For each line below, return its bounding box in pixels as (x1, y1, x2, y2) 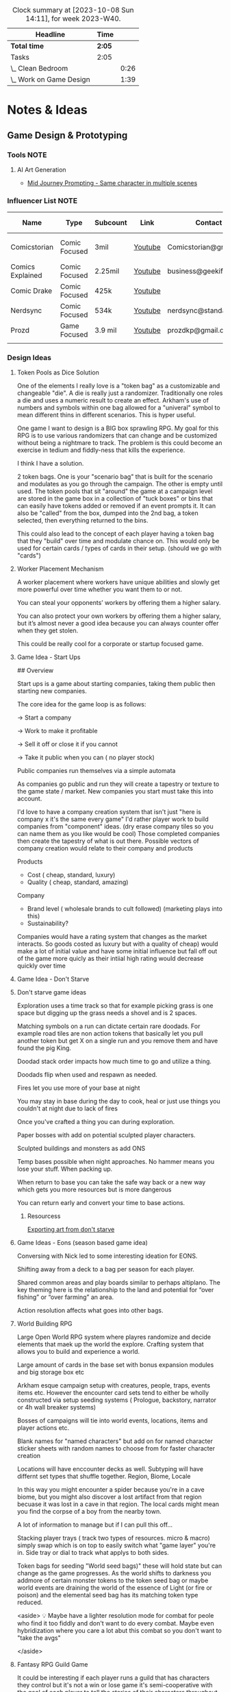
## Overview (16, 667, 54, 675)
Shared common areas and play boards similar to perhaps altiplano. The (16, 1278, 220, 1287)
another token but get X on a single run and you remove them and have (16, 1037, 218, 1045)
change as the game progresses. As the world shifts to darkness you (16, 1569, 212, 1577)
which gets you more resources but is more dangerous (16, 1185, 172, 1194)
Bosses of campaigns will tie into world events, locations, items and (16, 1416, 208, 1425)
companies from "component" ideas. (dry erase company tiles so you (16, 822, 214, 831)
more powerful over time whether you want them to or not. (16, 585, 183, 594)
